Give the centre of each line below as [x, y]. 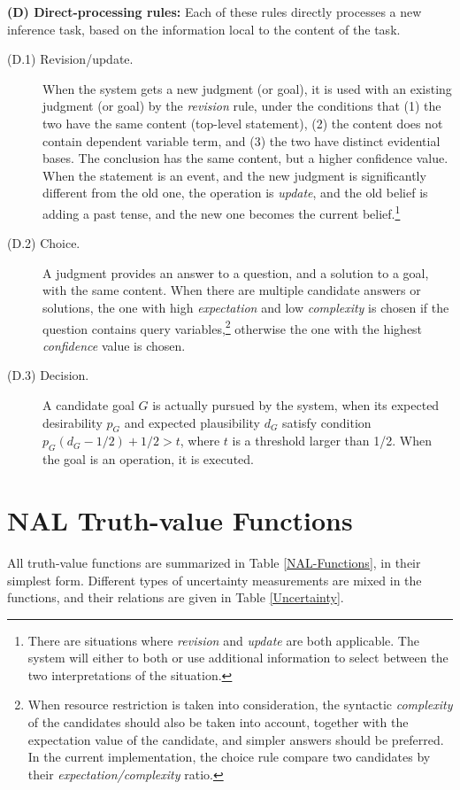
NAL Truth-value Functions [180, 519]
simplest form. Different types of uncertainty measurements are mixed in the [215, 580]
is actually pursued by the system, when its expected [296, 405]
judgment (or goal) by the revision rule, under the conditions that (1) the [242, 106]
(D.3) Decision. [48, 375]
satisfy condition [327, 422]
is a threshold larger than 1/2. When [332, 441]
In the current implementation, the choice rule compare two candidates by [229, 757]
